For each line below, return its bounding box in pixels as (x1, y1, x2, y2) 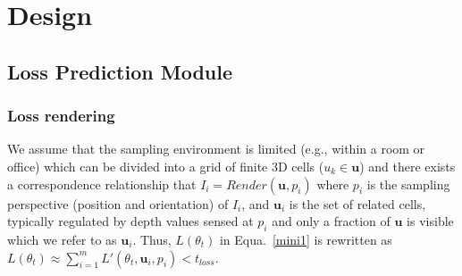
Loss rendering (7, 105, 115, 127)
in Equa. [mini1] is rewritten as (219, 230, 392, 248)
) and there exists (359, 156, 456, 175)
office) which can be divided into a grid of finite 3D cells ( (7, 156, 324, 175)
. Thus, (132, 230, 172, 248)
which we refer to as (7, 230, 117, 248)
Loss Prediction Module (7, 57, 232, 85)
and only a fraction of (272, 212, 391, 230)
